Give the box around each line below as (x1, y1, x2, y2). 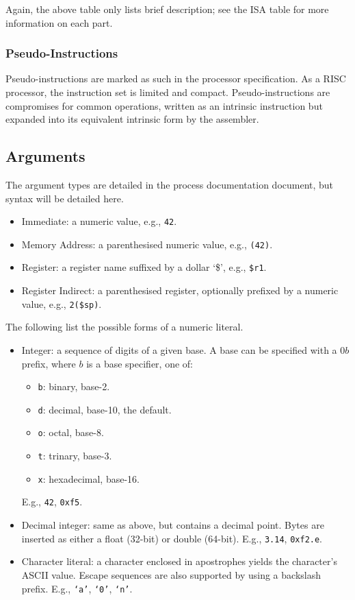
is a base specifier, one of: (86, 356, 193, 370)
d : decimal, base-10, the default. (38, 402, 172, 416)
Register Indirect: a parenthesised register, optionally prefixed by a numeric (21, 283, 339, 298)
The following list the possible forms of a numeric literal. (5, 320, 244, 334)
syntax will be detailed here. (5, 191, 124, 205)
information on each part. (5, 15, 113, 29)
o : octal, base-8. (38, 425, 104, 440)
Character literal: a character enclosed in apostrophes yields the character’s (21, 554, 337, 568)
